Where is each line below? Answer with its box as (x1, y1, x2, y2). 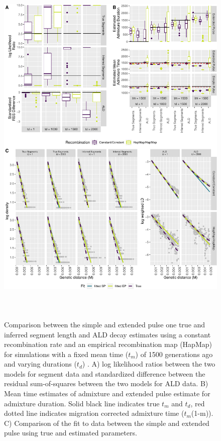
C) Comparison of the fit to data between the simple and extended (4, 417, 209, 428)
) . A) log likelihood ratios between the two (82, 359, 215, 369)
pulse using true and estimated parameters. (4, 427, 137, 438)
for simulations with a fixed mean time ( (4, 348, 129, 359)
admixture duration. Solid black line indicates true (4, 398, 160, 408)
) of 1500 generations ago (135, 348, 213, 359)
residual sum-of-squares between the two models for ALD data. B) (4, 378, 208, 389)
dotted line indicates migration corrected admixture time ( (4, 408, 184, 418)
